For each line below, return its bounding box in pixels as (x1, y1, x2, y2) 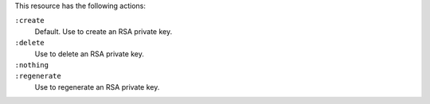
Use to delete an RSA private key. (34, 48, 145, 59)
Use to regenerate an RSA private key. (34, 82, 160, 91)
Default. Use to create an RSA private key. (34, 26, 173, 36)
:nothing (14, 60, 49, 69)
